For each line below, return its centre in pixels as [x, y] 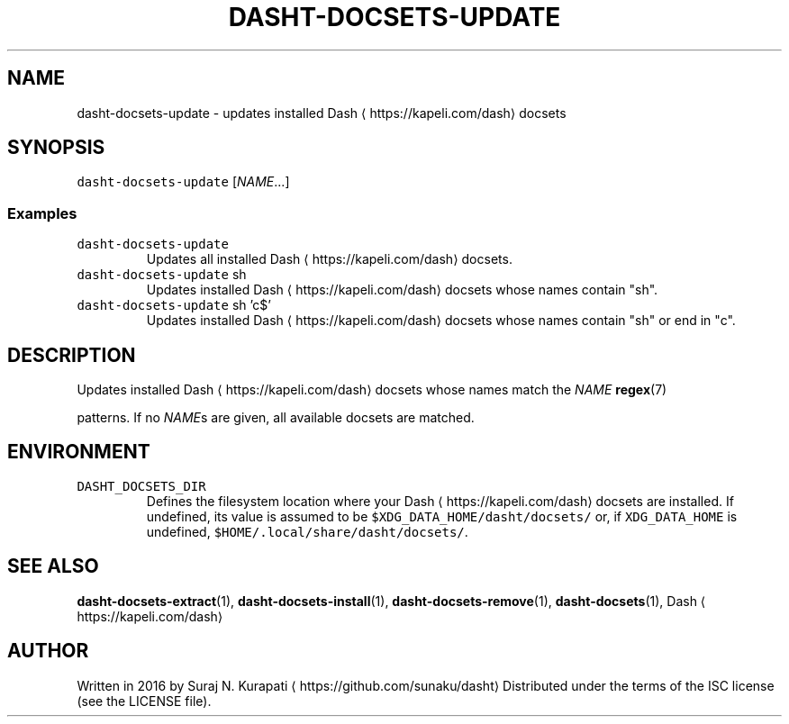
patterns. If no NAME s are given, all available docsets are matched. [276, 418]
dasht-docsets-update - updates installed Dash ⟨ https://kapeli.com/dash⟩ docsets [322, 113]
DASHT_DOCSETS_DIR [141, 486]
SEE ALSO [53, 566]
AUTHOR [48, 651]
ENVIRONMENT [79, 452]
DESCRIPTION [72, 355]
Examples [42, 213]
